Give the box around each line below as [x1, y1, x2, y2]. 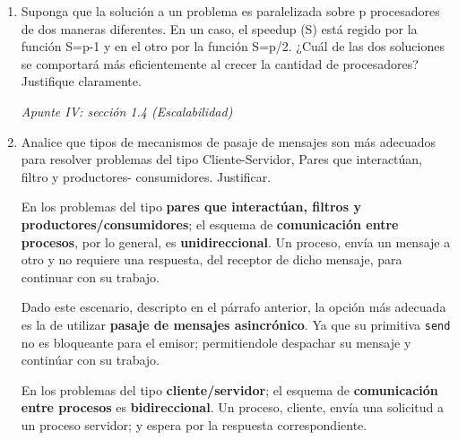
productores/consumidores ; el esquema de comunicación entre [21, 214, 399, 233]
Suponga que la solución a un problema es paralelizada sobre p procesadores [21, 2, 440, 20]
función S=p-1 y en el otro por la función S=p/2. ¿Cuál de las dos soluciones [21, 37, 445, 56]
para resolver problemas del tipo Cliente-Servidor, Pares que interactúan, [21, 150, 422, 168]
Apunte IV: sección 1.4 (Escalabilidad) [21, 101, 233, 120]
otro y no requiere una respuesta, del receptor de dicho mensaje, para [21, 250, 402, 269]
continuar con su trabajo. [21, 267, 160, 286]
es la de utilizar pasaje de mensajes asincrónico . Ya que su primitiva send [21, 315, 451, 333]
